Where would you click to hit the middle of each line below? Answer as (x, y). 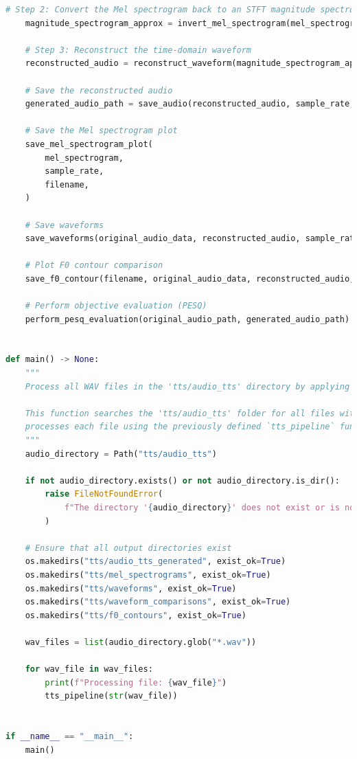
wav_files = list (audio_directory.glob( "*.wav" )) (141, 642)
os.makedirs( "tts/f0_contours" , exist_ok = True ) (136, 615)
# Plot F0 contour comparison (94, 265)
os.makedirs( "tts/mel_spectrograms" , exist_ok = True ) (148, 575)
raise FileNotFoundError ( (104, 494)
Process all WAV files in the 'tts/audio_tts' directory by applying (187, 386)
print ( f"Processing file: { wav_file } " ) (136, 682)
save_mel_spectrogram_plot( (89, 144)
